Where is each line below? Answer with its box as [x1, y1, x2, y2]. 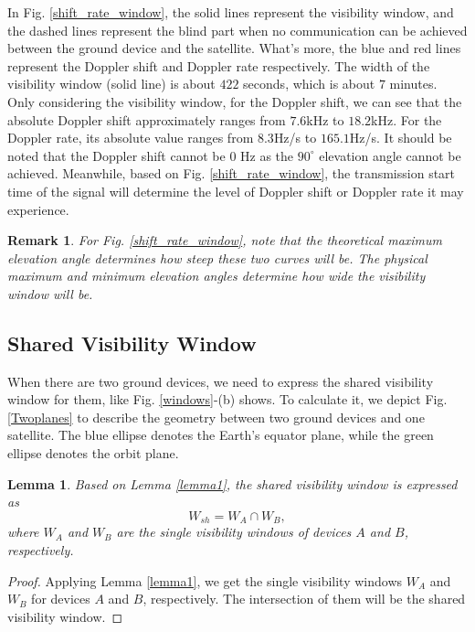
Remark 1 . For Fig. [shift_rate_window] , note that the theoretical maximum [7, 230, 443, 250]
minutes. [389, 74, 438, 93]
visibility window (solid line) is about [7, 74, 216, 93]
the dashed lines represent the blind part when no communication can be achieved [7, 20, 468, 39]
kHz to [306, 110, 344, 129]
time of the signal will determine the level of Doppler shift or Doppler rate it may [7, 181, 464, 200]
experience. [7, 199, 69, 219]
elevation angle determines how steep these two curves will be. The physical [7, 248, 427, 267]
